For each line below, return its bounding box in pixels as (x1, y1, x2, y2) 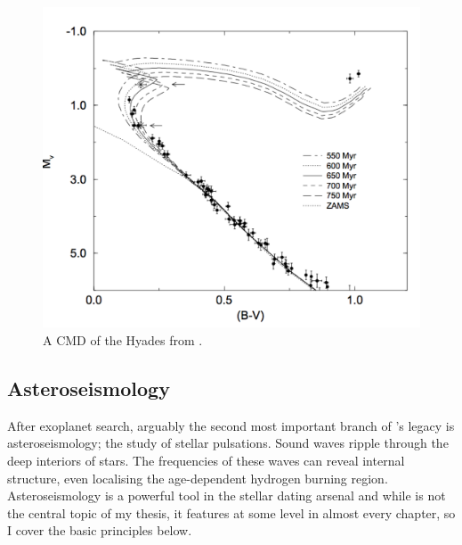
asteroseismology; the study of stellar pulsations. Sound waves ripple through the (7, 434, 449, 452)
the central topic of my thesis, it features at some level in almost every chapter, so (7, 503, 456, 522)
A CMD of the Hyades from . (43, 330, 203, 349)
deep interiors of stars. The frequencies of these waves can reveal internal (7, 450, 405, 469)
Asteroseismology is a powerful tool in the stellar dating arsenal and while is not (7, 486, 446, 505)
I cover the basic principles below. (7, 521, 192, 540)
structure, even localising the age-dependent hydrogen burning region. (7, 468, 388, 487)
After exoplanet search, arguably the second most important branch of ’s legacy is (7, 416, 455, 434)
